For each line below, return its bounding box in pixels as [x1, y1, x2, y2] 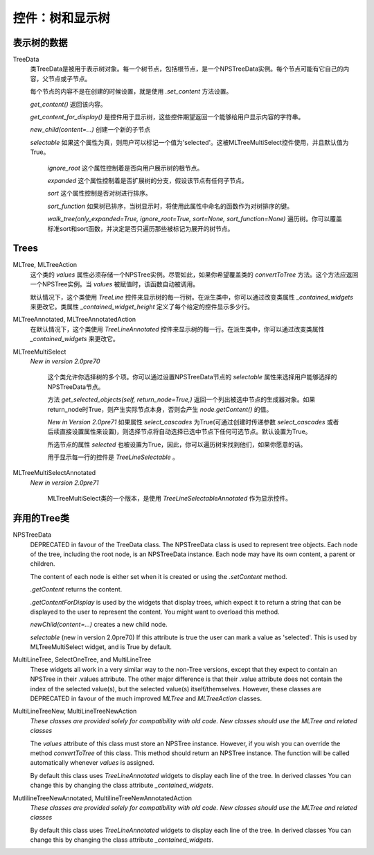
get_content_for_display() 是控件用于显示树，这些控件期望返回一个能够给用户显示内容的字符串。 [30, 113, 305, 121]
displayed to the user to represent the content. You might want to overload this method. [30, 607, 280, 616]
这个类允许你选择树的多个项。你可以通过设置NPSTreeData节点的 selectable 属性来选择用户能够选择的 [47, 373, 337, 381]
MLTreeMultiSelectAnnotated [12, 469, 96, 477]
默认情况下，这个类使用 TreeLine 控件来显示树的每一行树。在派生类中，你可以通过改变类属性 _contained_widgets [30, 293, 353, 301]
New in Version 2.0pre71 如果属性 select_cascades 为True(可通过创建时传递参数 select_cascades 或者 [47, 417, 339, 426]
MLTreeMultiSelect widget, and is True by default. [30, 643, 172, 651]
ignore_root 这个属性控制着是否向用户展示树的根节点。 [47, 164, 204, 172]
